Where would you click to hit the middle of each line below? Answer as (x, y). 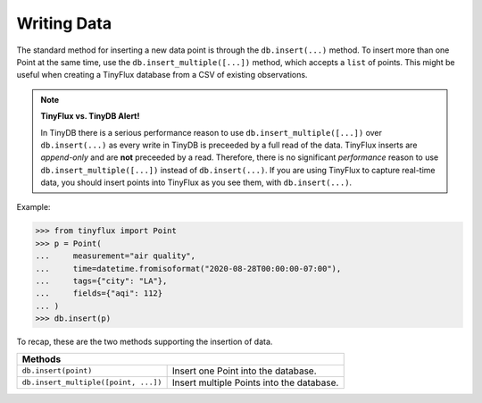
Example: (33, 207)
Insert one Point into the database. (244, 371)
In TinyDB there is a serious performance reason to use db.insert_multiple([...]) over (212, 132)
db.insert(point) (57, 371)
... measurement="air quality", (116, 256)
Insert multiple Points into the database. (255, 382)
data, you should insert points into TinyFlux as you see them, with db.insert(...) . (196, 182)
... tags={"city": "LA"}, (101, 281)
